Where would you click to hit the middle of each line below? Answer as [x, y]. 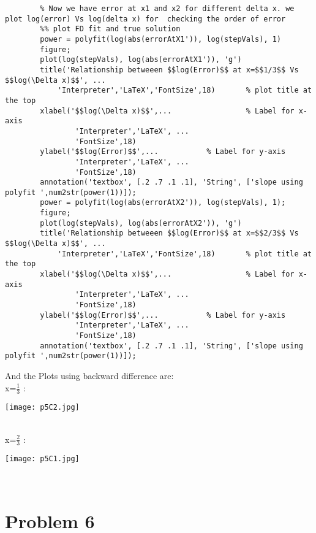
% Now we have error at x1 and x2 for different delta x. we [167, 9]
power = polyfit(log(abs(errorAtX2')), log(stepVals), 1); [163, 203]
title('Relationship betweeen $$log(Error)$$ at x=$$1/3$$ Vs [169, 70]
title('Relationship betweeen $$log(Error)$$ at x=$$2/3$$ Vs [169, 233]
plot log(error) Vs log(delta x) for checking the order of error [145, 19]
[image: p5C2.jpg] [42, 408]
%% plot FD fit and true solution [110, 29]
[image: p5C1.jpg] [42, 459]
